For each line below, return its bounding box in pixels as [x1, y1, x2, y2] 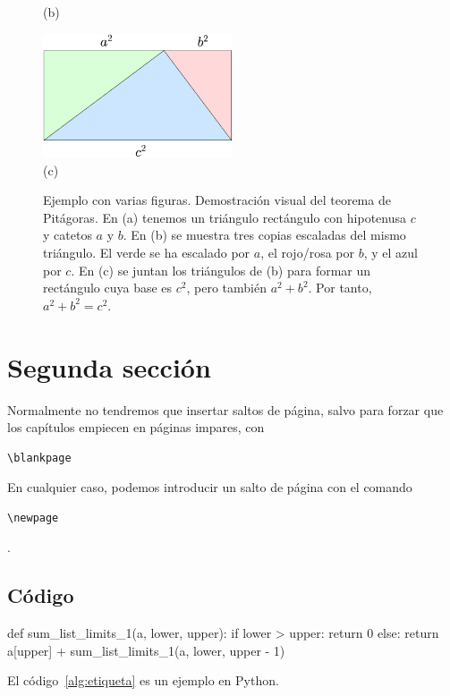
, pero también [186, 278, 267, 297]
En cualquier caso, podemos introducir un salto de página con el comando [7, 478, 412, 497]
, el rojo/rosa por [260, 243, 354, 261]
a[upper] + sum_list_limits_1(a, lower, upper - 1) [7, 641, 285, 659]
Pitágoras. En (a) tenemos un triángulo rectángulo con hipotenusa [43, 208, 406, 226]
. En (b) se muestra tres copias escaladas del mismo [123, 225, 406, 244]
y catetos [43, 225, 92, 244]
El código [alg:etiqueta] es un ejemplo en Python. [7, 671, 279, 690]
